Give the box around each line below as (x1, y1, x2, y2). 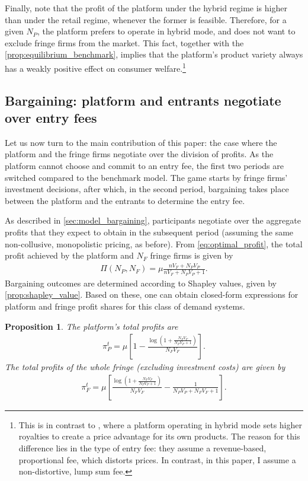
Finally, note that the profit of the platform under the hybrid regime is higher (5, 2, 287, 14)
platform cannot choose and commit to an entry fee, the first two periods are (5, 160, 284, 171)
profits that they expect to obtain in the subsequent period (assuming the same (5, 225, 294, 238)
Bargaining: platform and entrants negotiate (5, 91, 281, 109)
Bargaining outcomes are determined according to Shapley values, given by (5, 276, 277, 289)
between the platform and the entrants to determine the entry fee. (5, 194, 245, 206)
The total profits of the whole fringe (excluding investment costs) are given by (5, 361, 285, 373)
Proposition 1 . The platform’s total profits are (5, 320, 178, 332)
